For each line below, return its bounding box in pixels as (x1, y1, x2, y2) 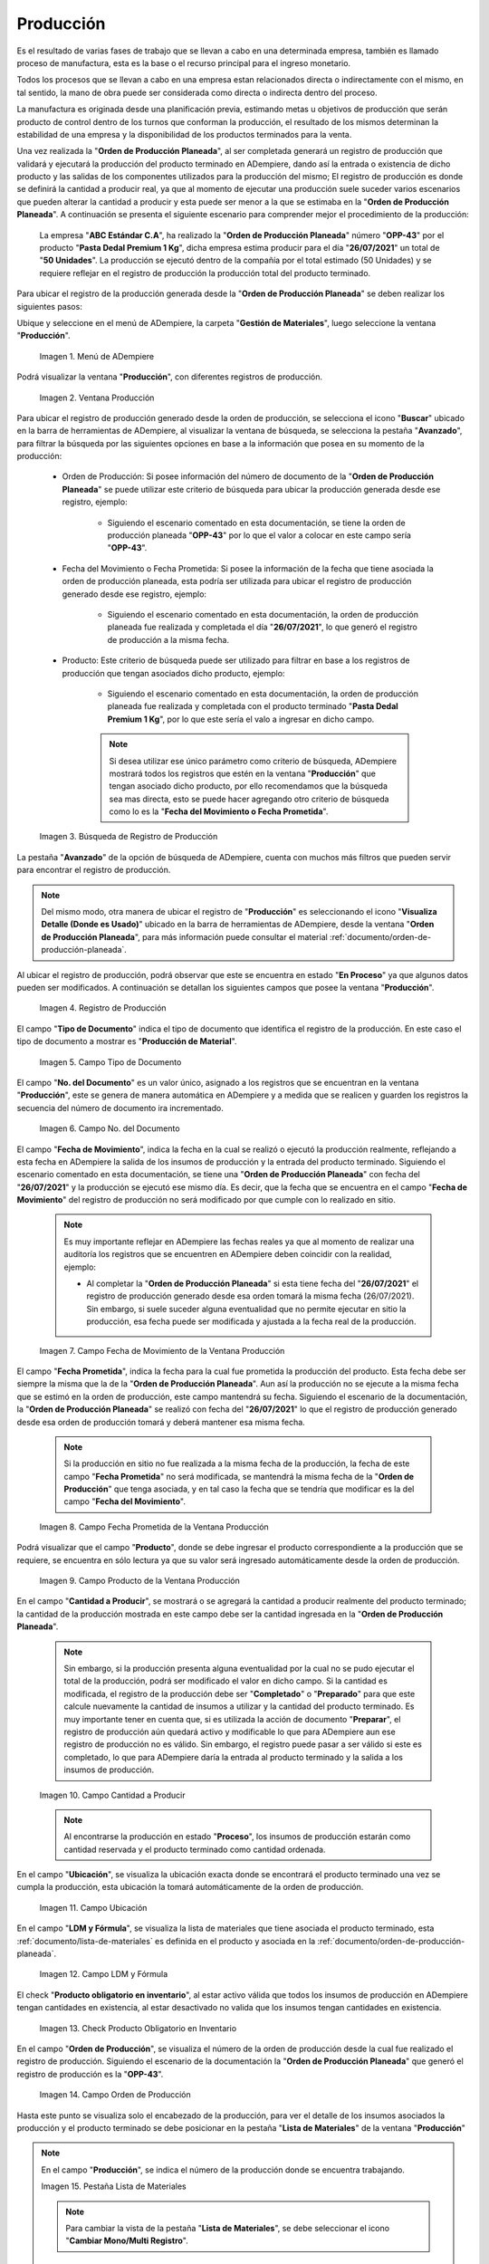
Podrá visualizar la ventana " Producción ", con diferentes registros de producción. (16, 371, 323, 382)
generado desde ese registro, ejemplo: (62, 589, 207, 600)
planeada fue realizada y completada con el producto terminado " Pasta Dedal (107, 701, 398, 712)
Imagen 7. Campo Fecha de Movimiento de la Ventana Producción (39, 1345, 285, 1356)
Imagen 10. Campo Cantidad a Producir (39, 1789, 186, 1800)
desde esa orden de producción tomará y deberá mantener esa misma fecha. (16, 1416, 305, 1427)
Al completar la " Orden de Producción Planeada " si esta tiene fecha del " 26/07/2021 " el (86, 1278, 419, 1290)
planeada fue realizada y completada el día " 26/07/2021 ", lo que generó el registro (107, 621, 418, 633)
